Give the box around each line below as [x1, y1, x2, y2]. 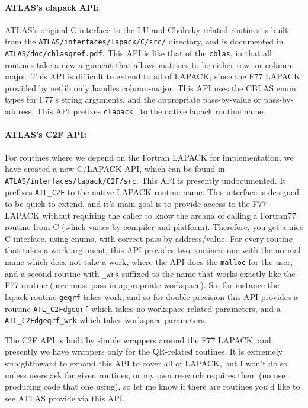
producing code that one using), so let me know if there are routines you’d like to [5, 380, 300, 393]
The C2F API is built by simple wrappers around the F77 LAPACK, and [5, 333, 271, 346]
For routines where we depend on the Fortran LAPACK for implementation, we [5, 151, 294, 163]
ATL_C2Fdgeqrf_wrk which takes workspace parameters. [5, 314, 207, 326]
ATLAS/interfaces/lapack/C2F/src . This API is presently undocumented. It [5, 174, 286, 186]
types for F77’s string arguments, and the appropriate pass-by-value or [5, 93, 261, 106]
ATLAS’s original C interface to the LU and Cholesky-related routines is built [5, 23, 288, 36]
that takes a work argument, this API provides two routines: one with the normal [5, 244, 301, 256]
